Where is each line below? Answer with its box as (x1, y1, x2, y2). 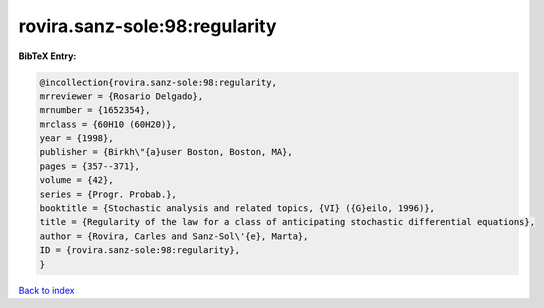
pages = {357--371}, (39, 160, 140, 172)
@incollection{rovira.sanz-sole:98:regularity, (39, 76, 277, 88)
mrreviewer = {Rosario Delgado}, (39, 90, 204, 102)
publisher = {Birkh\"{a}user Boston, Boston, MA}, (39, 146, 294, 158)
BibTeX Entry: (18, 50, 77, 62)
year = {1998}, (39, 133, 114, 144)
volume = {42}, (39, 175, 114, 186)
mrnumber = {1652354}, (39, 105, 151, 116)
